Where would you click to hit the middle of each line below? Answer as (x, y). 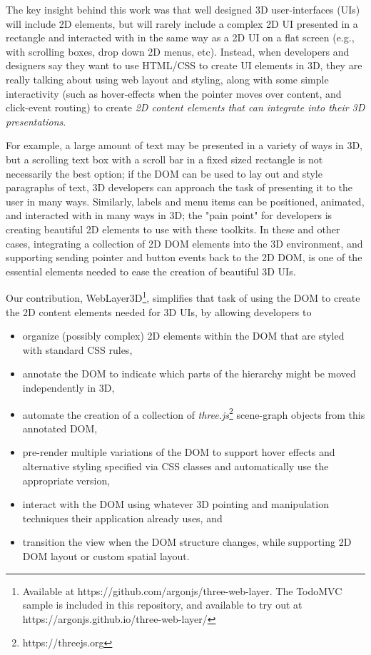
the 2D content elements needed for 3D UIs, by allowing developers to (159, 311)
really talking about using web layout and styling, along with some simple (167, 79)
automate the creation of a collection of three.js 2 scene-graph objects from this (194, 413)
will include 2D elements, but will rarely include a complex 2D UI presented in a (182, 23)
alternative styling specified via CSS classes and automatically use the (176, 466)
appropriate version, (66, 480)
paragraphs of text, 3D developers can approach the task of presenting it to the (179, 187)
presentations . (36, 121)
